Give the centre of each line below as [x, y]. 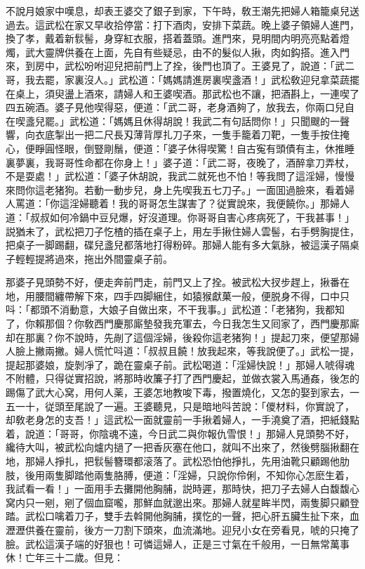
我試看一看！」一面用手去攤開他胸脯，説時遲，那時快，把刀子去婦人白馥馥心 [182, 489]
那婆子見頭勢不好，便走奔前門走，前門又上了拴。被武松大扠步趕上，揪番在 [178, 282]
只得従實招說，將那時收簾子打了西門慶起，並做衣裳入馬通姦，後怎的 [202, 378]
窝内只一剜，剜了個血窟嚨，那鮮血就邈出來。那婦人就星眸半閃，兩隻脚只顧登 [182, 502]
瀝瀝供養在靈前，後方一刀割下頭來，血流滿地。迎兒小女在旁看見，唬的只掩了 [182, 529]
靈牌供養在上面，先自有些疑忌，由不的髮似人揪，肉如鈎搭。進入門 [197, 52]
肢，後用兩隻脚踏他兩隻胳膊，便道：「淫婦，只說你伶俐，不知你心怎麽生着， [180, 475]
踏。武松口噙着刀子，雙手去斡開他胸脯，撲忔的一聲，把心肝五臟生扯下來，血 [182, 516]
